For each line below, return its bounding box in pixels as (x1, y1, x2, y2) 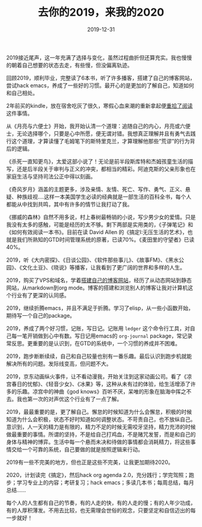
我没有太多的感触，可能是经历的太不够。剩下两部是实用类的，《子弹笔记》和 (6, 221, 194, 228)
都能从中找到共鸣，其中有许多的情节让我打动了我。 (6, 200, 133, 208)
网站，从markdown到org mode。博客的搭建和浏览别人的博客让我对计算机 (6, 284, 188, 291)
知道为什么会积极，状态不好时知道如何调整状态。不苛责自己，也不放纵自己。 (6, 416, 196, 423)
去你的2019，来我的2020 (38, 5, 164, 19)
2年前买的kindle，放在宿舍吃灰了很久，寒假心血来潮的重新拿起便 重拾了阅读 (6, 102, 194, 109)
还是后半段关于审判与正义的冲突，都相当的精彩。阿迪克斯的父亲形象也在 (16, 165, 196, 172)
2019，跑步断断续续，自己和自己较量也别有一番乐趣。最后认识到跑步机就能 (6, 353, 192, 360)
